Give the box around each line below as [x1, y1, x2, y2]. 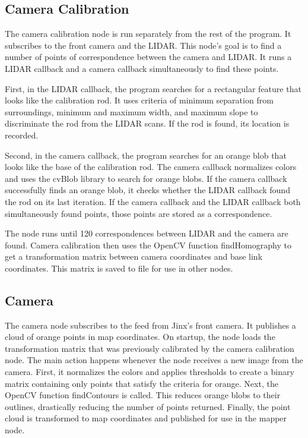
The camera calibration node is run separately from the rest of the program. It [5, 27, 291, 40]
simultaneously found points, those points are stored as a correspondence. [5, 207, 272, 219]
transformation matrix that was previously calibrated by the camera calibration [5, 342, 294, 354]
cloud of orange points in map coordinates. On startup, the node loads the [5, 330, 275, 343]
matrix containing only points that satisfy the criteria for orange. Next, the [5, 377, 278, 389]
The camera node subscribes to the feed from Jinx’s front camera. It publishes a [5, 319, 296, 331]
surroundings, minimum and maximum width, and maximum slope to [5, 105, 258, 118]
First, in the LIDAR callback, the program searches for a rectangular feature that [5, 82, 301, 94]
